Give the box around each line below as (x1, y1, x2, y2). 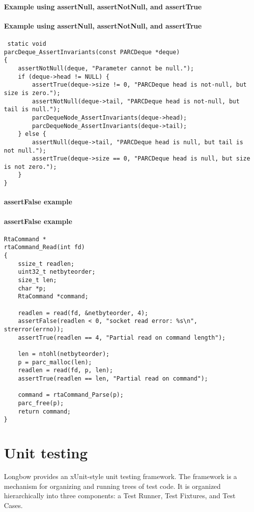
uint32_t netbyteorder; (18, 268, 96, 276)
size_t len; (18, 277, 57, 284)
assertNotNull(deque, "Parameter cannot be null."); (18, 64, 194, 72)
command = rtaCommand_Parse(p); (18, 391, 124, 399)
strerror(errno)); (4, 326, 64, 333)
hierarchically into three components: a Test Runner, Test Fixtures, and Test (4, 490, 236, 501)
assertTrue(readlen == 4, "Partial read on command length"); (18, 334, 226, 341)
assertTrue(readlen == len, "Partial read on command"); (18, 375, 208, 382)
